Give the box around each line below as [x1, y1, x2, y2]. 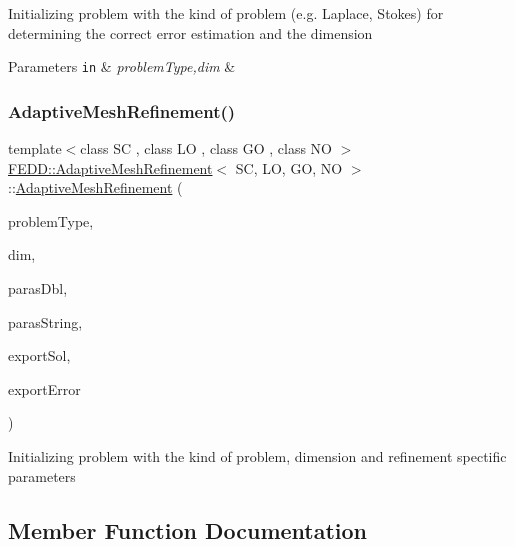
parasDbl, [8, 278, 68, 299]
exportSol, [8, 345, 71, 366]
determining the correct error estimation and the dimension [8, 22, 373, 43]
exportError [8, 378, 81, 399]
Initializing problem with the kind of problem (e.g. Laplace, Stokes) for [8, 3, 444, 23]
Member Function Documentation [8, 514, 368, 545]
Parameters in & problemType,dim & [8, 56, 236, 77]
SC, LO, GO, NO [235, 157, 343, 178]
